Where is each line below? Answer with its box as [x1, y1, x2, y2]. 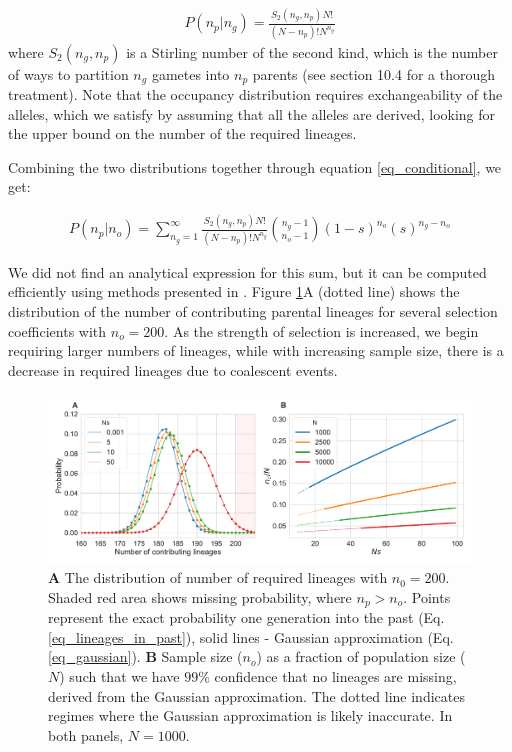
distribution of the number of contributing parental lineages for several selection [8, 300, 498, 321]
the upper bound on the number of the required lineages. [8, 123, 357, 144]
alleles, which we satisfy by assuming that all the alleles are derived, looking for [8, 103, 496, 124]
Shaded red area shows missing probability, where [48, 586, 352, 607]
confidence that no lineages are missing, [214, 666, 457, 687]
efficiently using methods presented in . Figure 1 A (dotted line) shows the [8, 281, 460, 302]
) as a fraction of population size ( [256, 646, 466, 667]
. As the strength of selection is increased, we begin [164, 320, 479, 341]
